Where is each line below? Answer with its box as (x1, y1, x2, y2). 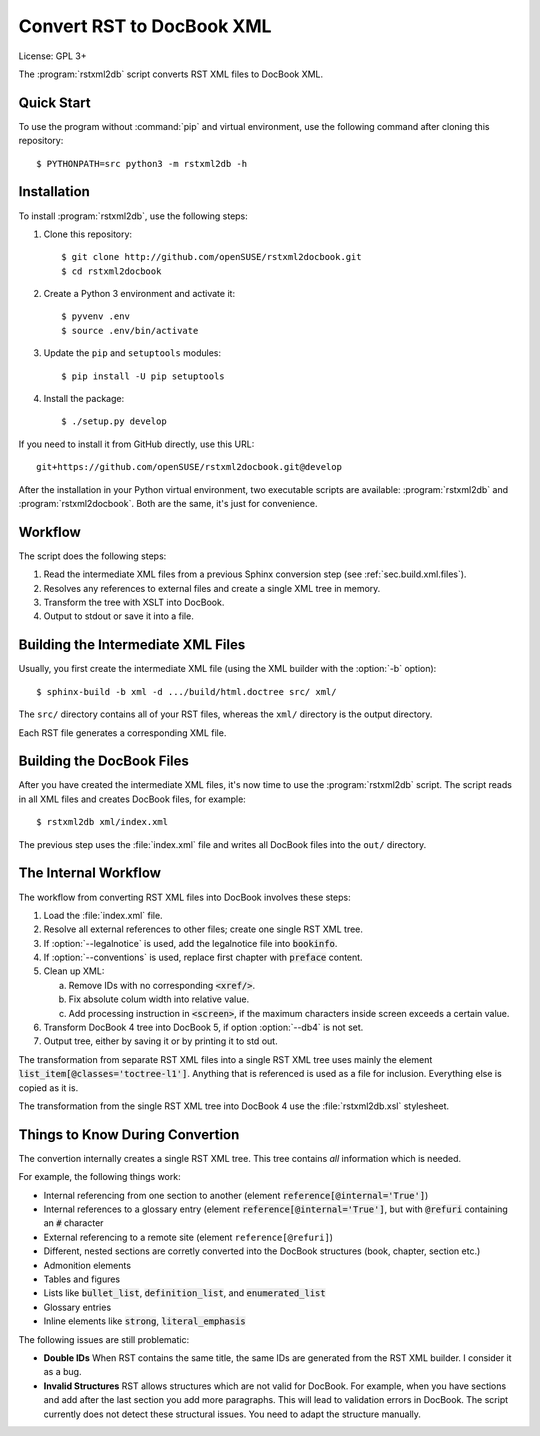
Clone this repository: (43, 228, 133, 240)
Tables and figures (43, 1273, 120, 1285)
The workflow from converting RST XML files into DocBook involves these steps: (18, 891, 351, 903)
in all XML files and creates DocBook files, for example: (18, 793, 247, 805)
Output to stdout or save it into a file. (43, 610, 194, 622)
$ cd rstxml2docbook (61, 265, 162, 277)
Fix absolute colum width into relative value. (68, 993, 250, 1005)
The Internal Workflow (18, 865, 162, 882)
